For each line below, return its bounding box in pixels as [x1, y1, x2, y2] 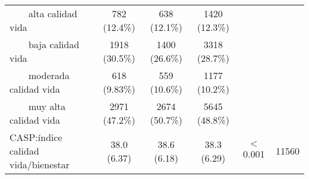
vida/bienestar [10, 158, 70, 171]
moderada [29, 68, 70, 82]
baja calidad [29, 37, 80, 51]
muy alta [29, 99, 66, 113]
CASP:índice [10, 130, 62, 144]
